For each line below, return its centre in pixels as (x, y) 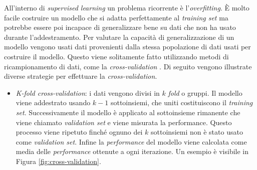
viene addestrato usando (53, 102)
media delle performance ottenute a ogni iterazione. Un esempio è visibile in (132, 151)
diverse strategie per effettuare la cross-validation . (81, 76)
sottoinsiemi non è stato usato (197, 132)
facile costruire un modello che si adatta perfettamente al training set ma (116, 17)
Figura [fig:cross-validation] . (58, 161)
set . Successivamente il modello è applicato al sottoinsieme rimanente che (128, 112)
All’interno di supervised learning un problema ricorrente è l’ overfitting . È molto (127, 7)
